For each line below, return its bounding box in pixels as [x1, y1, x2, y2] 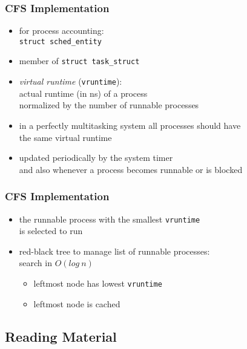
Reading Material [5, 327, 117, 345]
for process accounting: [19, 24, 104, 37]
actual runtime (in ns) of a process [19, 86, 148, 99]
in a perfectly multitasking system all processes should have [19, 119, 241, 131]
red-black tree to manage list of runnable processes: [19, 244, 210, 257]
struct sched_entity [19, 37, 102, 46]
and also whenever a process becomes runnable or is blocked [19, 163, 243, 175]
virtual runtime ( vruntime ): [19, 75, 122, 88]
